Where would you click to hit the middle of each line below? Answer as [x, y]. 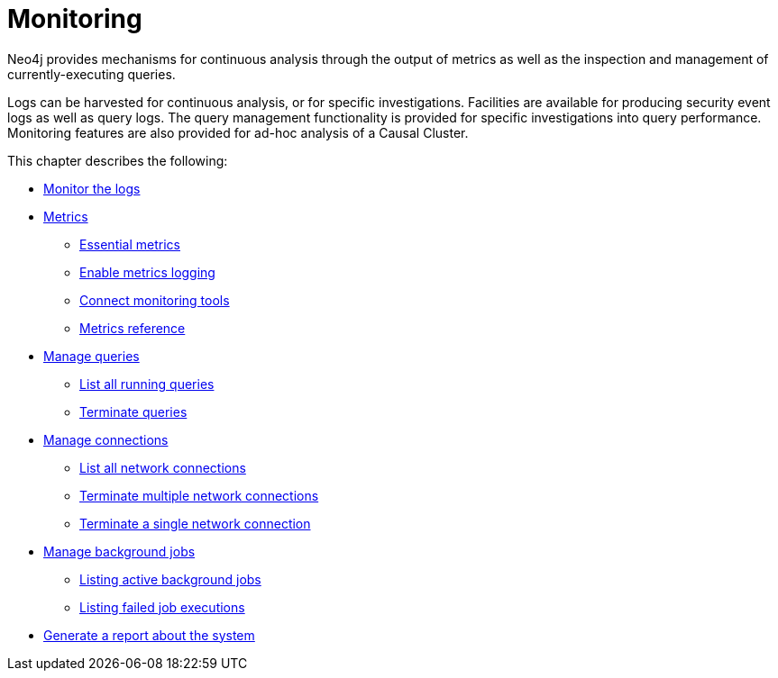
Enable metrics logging [147, 272]
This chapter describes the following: [118, 160]
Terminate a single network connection [195, 523]
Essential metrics [130, 244]
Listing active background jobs [170, 579]
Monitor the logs [92, 188]
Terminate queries [133, 411]
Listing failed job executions [162, 607]
